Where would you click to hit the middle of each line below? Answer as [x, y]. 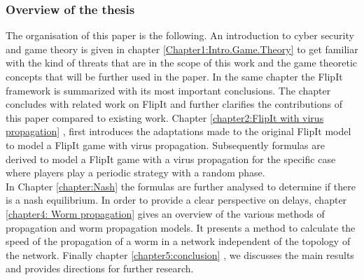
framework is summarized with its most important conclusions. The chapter [168, 90]
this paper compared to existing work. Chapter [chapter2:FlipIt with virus [165, 117]
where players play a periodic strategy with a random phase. [135, 173]
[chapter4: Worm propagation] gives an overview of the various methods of [165, 213]
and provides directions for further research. [100, 268]
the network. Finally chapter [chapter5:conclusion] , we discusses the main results [180, 254]
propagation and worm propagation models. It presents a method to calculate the [181, 227]
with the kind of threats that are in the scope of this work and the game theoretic [182, 63]
